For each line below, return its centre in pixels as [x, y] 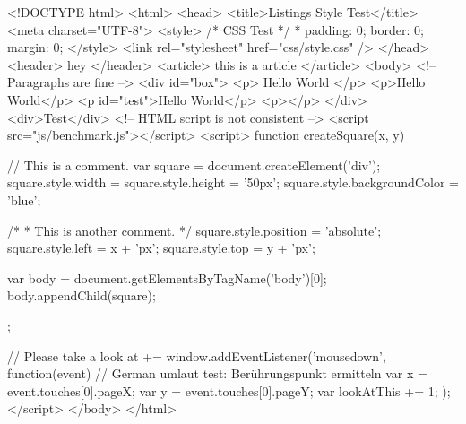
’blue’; [24, 199]
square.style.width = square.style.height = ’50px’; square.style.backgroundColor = [233, 182]
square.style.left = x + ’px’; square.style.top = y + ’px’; [161, 248]
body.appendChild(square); [82, 295]
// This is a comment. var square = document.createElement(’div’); [194, 164]
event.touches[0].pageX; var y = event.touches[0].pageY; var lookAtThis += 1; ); [229, 390]
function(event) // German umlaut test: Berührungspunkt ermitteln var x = [217, 373]
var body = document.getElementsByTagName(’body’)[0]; [167, 277]
